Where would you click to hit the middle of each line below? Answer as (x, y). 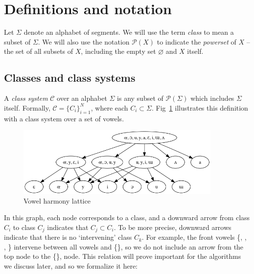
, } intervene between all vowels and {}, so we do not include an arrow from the (124, 246)
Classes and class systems (70, 78)
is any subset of (140, 98)
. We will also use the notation (84, 41)
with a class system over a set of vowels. (64, 118)
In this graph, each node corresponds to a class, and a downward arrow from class (127, 217)
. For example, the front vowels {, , (194, 237)
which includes (212, 98)
